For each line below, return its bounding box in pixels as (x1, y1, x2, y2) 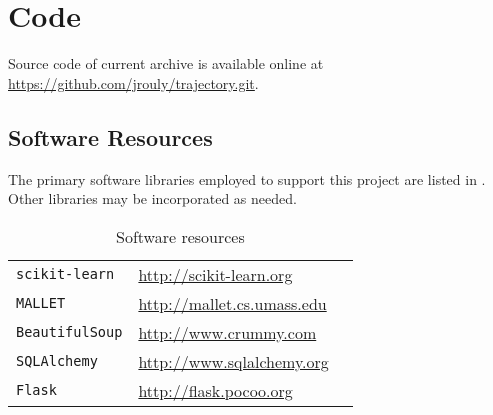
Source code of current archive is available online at (8, 53, 324, 74)
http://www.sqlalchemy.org (138, 349, 329, 373)
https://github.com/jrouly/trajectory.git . (8, 72, 259, 93)
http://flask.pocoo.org (138, 378, 293, 402)
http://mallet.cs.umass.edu (138, 291, 327, 315)
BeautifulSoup (16, 324, 123, 341)
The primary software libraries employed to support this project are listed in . (8, 168, 486, 189)
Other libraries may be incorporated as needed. (8, 188, 297, 209)
